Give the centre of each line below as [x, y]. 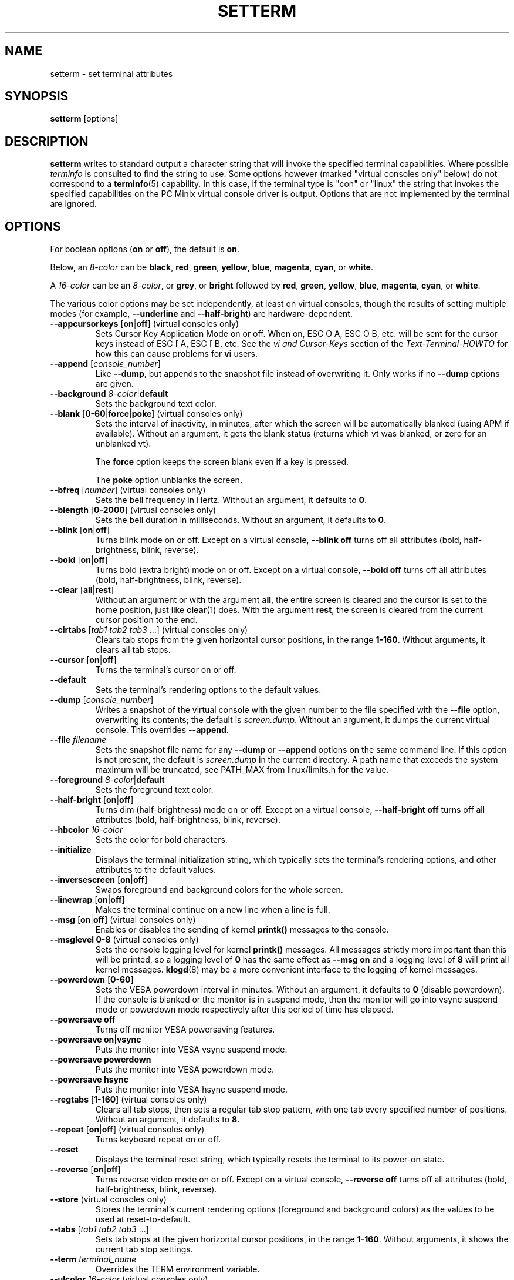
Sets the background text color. [156, 404]
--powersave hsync [89, 1080]
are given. [114, 384]
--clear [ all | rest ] [82, 590]
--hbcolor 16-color [87, 830]
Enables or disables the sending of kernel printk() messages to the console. [242, 930]
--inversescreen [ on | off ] [99, 880]
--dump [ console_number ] [102, 700]
